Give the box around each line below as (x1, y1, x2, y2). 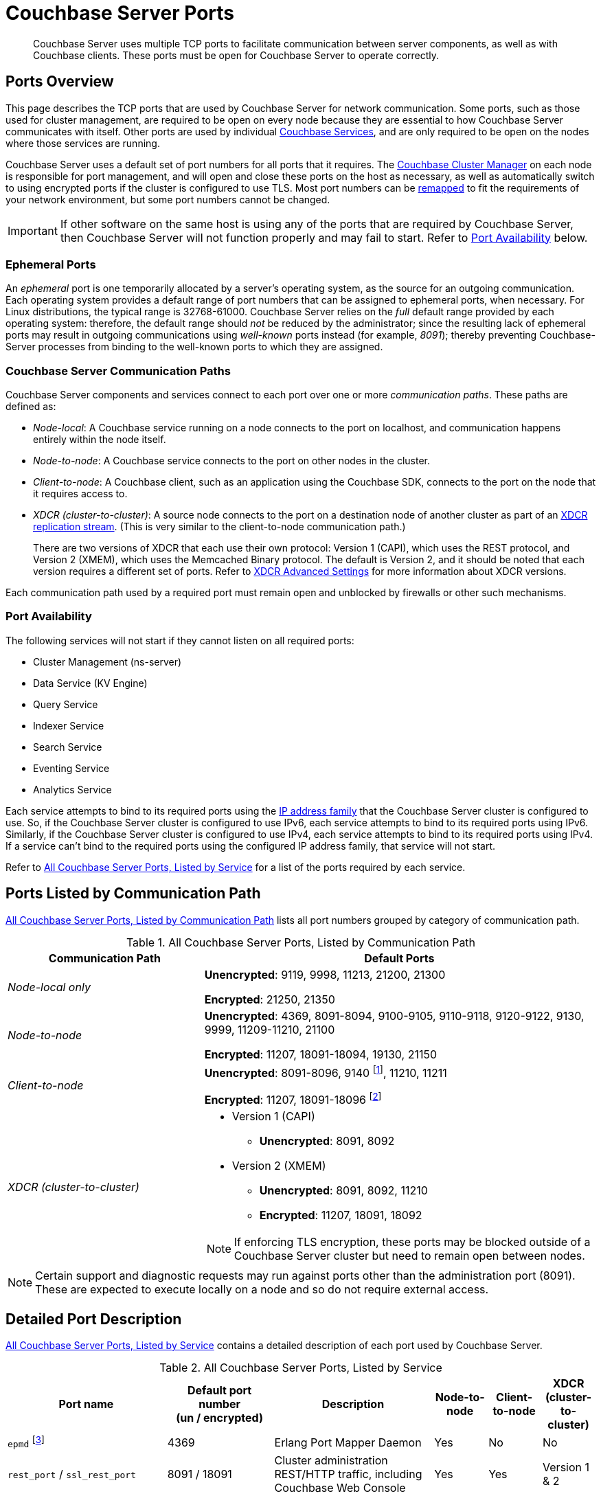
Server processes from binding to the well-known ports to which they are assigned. (5, 341, 383, 353)
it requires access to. (33, 488, 128, 500)
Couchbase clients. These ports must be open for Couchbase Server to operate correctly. (33, 49, 440, 61)
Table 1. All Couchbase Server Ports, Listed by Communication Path (126, 935, 476, 949)
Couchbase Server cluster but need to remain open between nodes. (234, 1249, 585, 1263)
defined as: (5, 400, 56, 413)
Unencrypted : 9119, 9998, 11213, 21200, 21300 (204, 967, 446, 982)
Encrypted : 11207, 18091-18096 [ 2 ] (204, 1091, 382, 1107)
